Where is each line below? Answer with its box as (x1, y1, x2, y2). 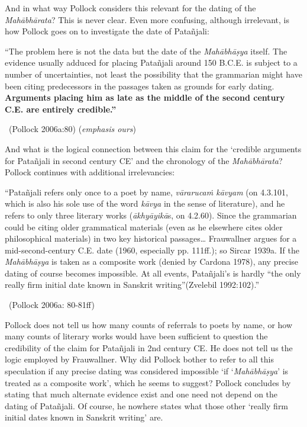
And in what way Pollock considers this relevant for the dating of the (5, 2, 256, 14)
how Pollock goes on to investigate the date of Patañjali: (5, 25, 209, 37)
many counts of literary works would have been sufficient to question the (5, 330, 268, 342)
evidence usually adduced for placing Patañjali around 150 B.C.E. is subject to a (5, 56, 298, 69)
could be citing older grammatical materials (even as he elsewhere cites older (5, 220, 283, 233)
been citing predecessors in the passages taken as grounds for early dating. (5, 79, 274, 92)
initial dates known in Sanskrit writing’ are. (5, 411, 163, 423)
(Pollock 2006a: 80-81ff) (8, 298, 95, 311)
